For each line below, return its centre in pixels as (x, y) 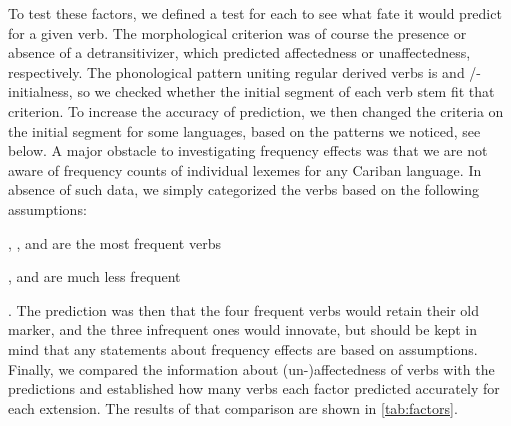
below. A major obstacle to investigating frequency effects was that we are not (248, 150)
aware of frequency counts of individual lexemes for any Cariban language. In (245, 169)
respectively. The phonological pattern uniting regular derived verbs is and (236, 71)
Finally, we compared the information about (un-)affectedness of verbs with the (251, 368)
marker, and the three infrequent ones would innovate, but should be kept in (242, 329)
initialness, (40, 91)
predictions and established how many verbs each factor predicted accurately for (254, 388)
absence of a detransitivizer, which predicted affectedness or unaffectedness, (239, 52)
